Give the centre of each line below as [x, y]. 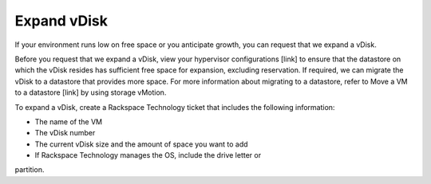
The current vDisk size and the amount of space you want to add [141, 144]
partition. [30, 170]
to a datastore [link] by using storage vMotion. [91, 92]
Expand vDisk [61, 21]
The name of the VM [69, 121]
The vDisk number [65, 133]
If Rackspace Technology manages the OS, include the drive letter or [148, 155]
